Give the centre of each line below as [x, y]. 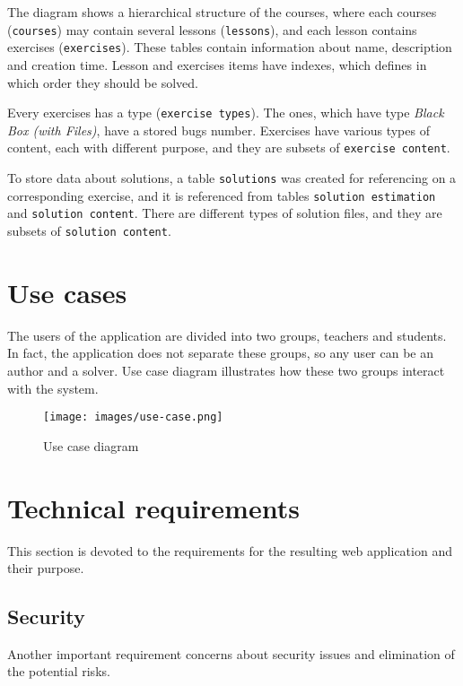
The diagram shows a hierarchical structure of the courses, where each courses [222, 12]
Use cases [67, 292]
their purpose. [46, 568]
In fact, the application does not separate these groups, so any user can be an [221, 353]
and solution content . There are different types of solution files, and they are [225, 213]
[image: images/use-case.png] [133, 417]
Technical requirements [153, 507]
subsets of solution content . [89, 230]
